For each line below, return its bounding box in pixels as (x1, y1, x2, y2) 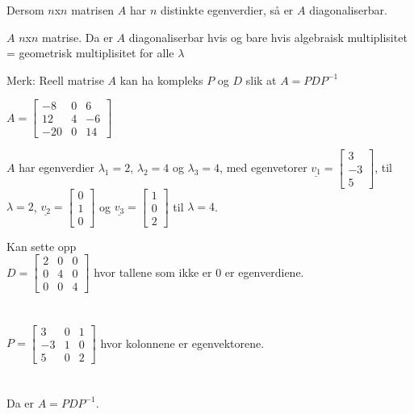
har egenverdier (19, 159, 95, 176)
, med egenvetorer (220, 159, 307, 176)
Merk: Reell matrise (6, 71, 104, 88)
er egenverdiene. (224, 263, 304, 280)
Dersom (6, 2, 44, 18)
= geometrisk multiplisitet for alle (6, 44, 174, 61)
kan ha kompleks (119, 71, 203, 88)
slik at (245, 71, 277, 88)
